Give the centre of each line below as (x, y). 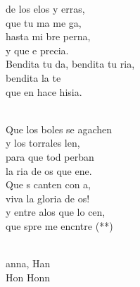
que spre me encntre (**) (59, 225)
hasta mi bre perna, (48, 36)
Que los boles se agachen (59, 129)
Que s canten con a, (49, 184)
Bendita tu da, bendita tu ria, (70, 64)
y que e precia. (37, 50)
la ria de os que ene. (49, 170)
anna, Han (28, 263)
